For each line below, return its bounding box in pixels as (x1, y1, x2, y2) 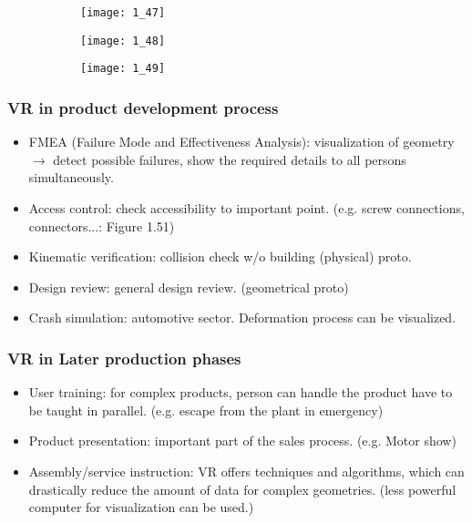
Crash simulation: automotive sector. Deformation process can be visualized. (28, 308, 457, 327)
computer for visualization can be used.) (28, 497, 254, 517)
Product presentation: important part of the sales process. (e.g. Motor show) (28, 431, 457, 450)
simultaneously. (28, 168, 114, 187)
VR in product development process (7, 96, 279, 118)
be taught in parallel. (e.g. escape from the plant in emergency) (28, 400, 384, 419)
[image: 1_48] (80, 34, 166, 47)
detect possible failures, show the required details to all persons (53, 149, 406, 169)
